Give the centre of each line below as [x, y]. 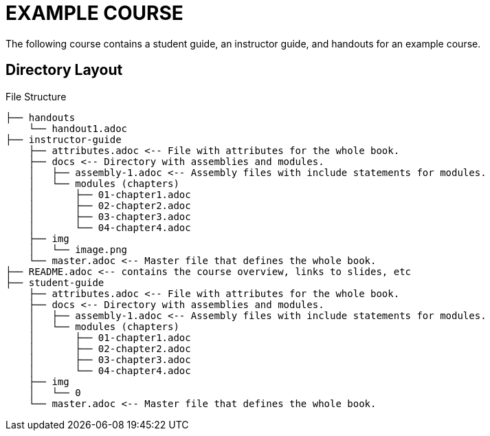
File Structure [36, 96]
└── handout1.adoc [78, 128]
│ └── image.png [78, 249]
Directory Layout [64, 70]
